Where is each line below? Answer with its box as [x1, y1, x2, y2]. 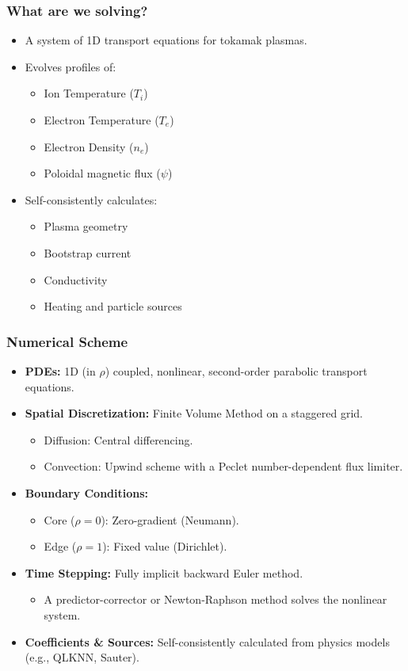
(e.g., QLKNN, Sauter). [25, 649, 139, 665]
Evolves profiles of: [25, 58, 116, 74]
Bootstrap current [44, 244, 132, 261]
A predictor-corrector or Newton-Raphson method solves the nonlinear [44, 591, 387, 608]
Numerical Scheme [6, 331, 128, 351]
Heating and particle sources [44, 298, 182, 315]
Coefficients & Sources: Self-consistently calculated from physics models [25, 633, 390, 650]
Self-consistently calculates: [25, 191, 158, 208]
